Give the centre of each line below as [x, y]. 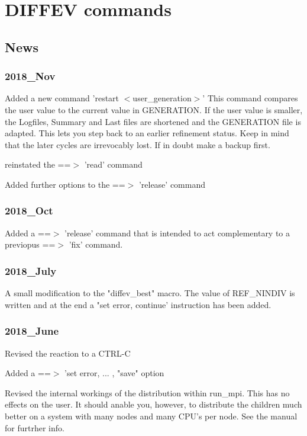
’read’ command [113, 164]
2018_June [32, 331]
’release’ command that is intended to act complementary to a [177, 233]
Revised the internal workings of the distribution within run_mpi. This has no [147, 392]
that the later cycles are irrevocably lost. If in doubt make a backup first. [138, 144]
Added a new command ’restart [62, 98]
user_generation [162, 98]
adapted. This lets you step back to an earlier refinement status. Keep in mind [147, 133]
